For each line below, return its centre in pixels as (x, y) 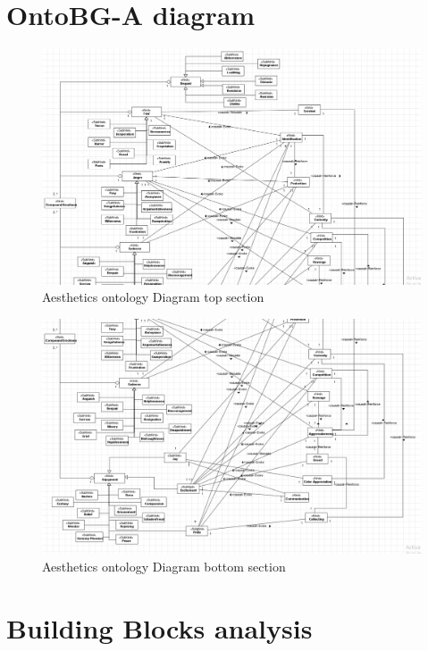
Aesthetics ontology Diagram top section (153, 297)
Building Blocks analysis (159, 627)
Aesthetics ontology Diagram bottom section (164, 566)
